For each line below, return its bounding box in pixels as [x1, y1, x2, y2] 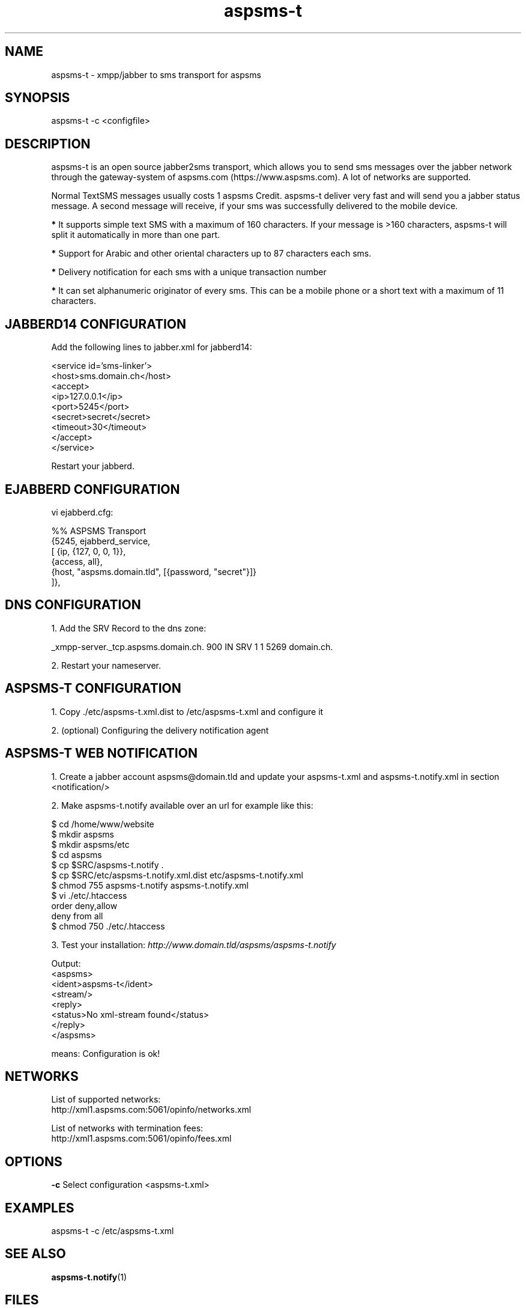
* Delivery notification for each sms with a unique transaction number [51, 267, 327, 278]
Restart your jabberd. [51, 461, 135, 472]
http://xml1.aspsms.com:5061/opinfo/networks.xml [51, 1104, 252, 1115]
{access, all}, [51, 556, 103, 567]
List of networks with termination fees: [51, 1123, 204, 1134]
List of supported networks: [51, 1094, 161, 1105]
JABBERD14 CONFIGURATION [5, 316, 187, 332]
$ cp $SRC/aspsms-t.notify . [51, 859, 164, 870]
